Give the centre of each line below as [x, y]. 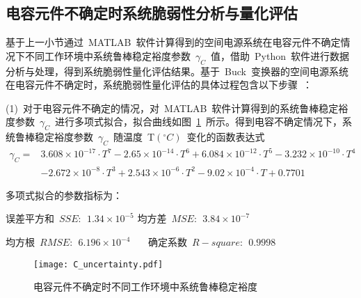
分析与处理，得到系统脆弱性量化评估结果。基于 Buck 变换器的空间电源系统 [177, 71]
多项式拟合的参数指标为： [64, 195]
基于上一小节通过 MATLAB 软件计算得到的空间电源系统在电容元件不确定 [173, 42]
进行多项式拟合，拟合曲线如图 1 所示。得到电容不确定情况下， [199, 121]
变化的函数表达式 [226, 137]
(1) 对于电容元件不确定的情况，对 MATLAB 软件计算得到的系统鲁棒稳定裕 [177, 108]
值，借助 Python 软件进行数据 [280, 55]
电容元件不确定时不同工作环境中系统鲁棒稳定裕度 [145, 287]
